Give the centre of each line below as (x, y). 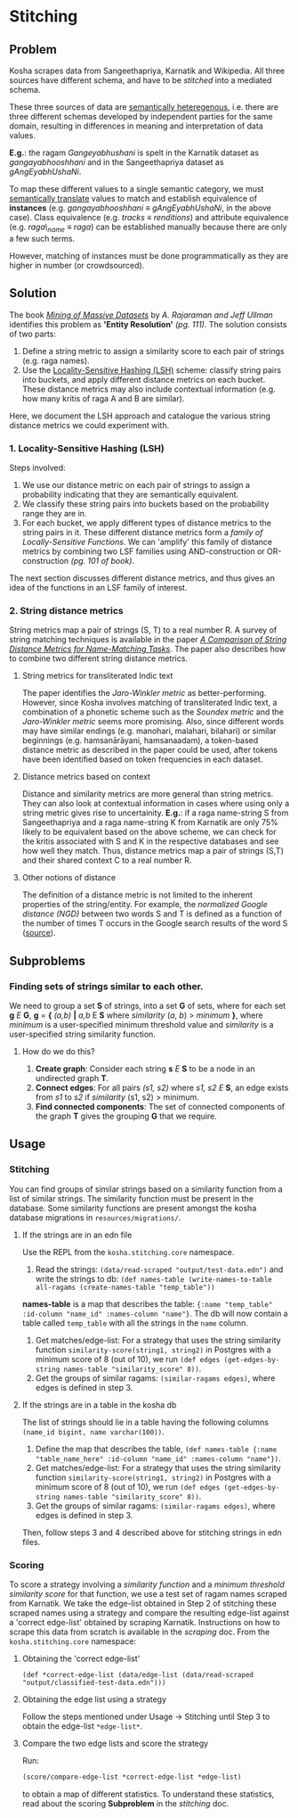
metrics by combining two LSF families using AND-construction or (143, 551)
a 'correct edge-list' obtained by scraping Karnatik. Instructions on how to (145, 1622)
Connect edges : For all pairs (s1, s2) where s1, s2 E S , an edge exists (162, 1087)
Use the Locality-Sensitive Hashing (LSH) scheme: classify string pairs (152, 370)
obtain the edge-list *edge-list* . (82, 1726)
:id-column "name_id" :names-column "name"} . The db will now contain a (155, 1313)
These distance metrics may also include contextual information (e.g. (149, 389)
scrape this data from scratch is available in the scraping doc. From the (140, 1632)
